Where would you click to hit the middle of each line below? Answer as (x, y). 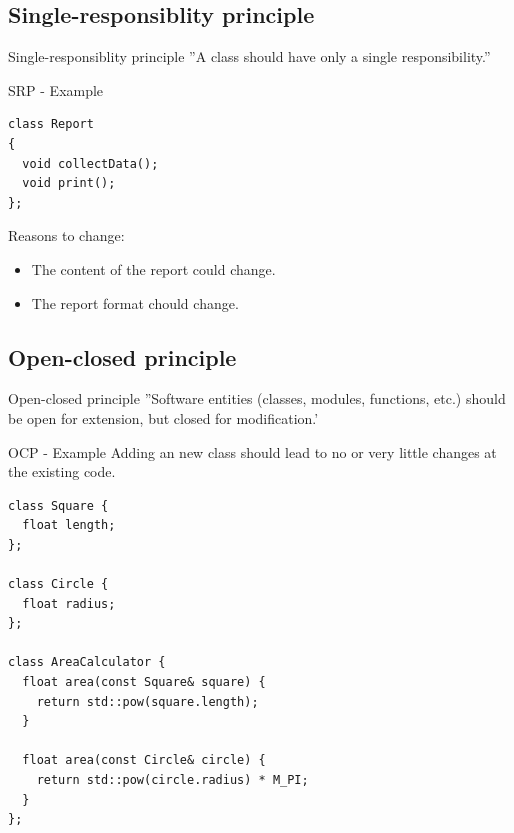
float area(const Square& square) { (144, 682)
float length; (69, 525)
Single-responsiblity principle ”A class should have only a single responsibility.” (249, 56)
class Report (51, 124)
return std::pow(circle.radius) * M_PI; (172, 780)
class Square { (58, 505)
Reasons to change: (66, 235)
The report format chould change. (135, 302)
